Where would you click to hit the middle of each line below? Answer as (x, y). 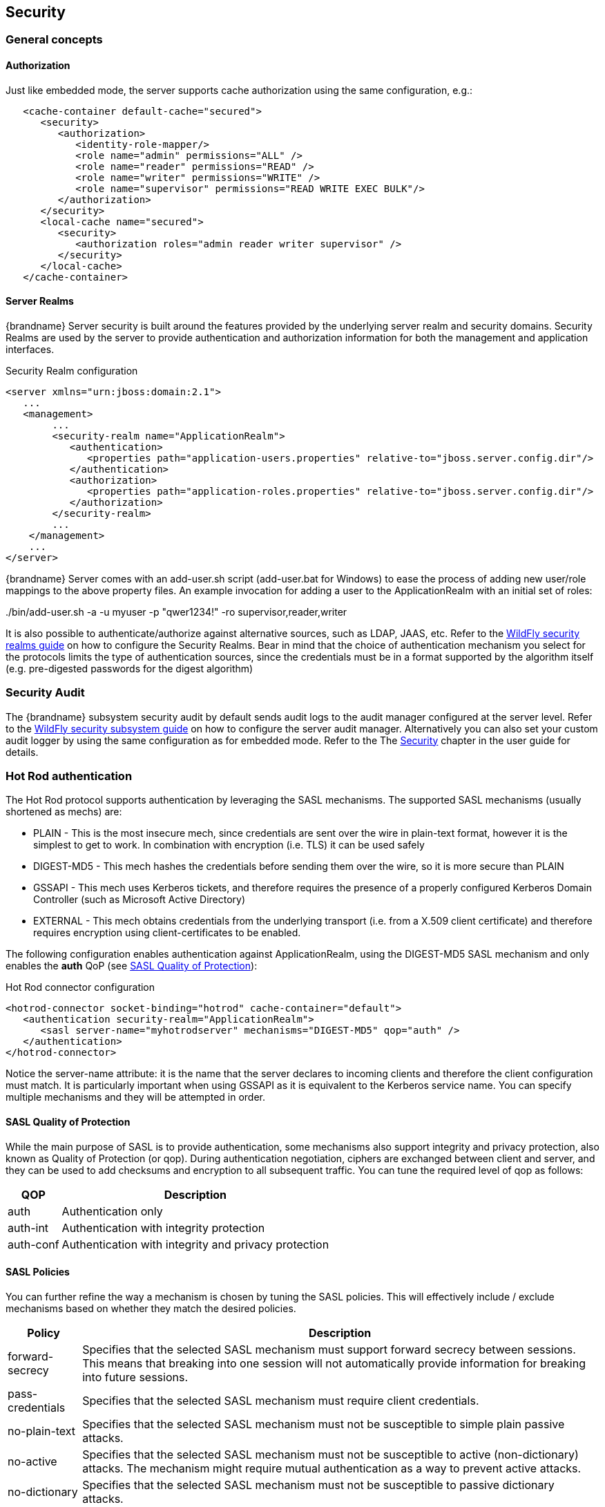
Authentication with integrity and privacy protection (195, 1244)
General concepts (54, 40)
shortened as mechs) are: (64, 812)
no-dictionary (43, 1491)
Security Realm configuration (72, 370)
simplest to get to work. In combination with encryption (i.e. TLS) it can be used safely (229, 845)
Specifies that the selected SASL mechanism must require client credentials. (281, 1400)
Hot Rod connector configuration (80, 987)
